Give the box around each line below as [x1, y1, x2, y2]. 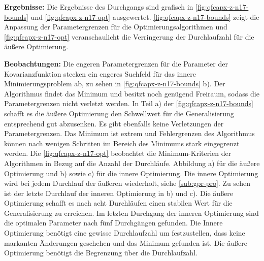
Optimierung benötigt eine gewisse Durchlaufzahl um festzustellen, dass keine [4, 227, 245, 238]
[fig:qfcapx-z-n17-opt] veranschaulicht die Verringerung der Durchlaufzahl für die [4, 31, 254, 42]
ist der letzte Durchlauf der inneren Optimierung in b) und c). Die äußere [4, 187, 234, 198]
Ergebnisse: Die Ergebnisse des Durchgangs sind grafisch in [4, 2, 193, 12]
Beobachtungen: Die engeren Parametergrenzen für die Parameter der [4, 58, 228, 69]
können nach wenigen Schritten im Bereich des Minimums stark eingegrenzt [4, 138, 240, 148]
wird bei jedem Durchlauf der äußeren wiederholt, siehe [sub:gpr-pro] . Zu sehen [4, 178, 250, 188]
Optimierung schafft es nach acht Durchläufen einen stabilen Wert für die [4, 198, 233, 208]
